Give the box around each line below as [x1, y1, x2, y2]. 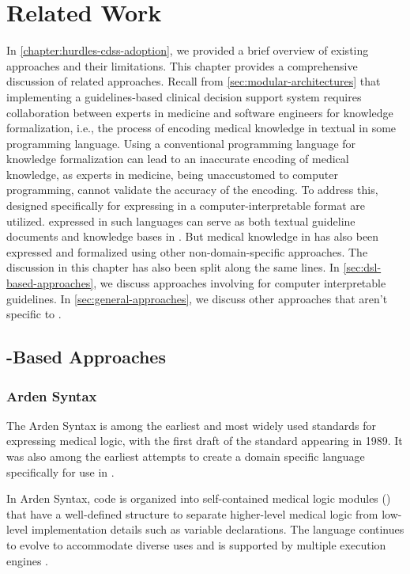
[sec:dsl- [343, 259, 382, 276]
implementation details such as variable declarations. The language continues [31, 521, 404, 538]
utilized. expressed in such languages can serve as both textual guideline [6, 212, 355, 229]
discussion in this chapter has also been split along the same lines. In [6, 259, 340, 276]
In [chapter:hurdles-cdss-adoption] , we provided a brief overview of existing [6, 42, 369, 59]
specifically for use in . [6, 463, 115, 480]
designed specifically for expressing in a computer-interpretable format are [6, 197, 366, 214]
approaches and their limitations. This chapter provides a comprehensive [6, 57, 358, 74]
